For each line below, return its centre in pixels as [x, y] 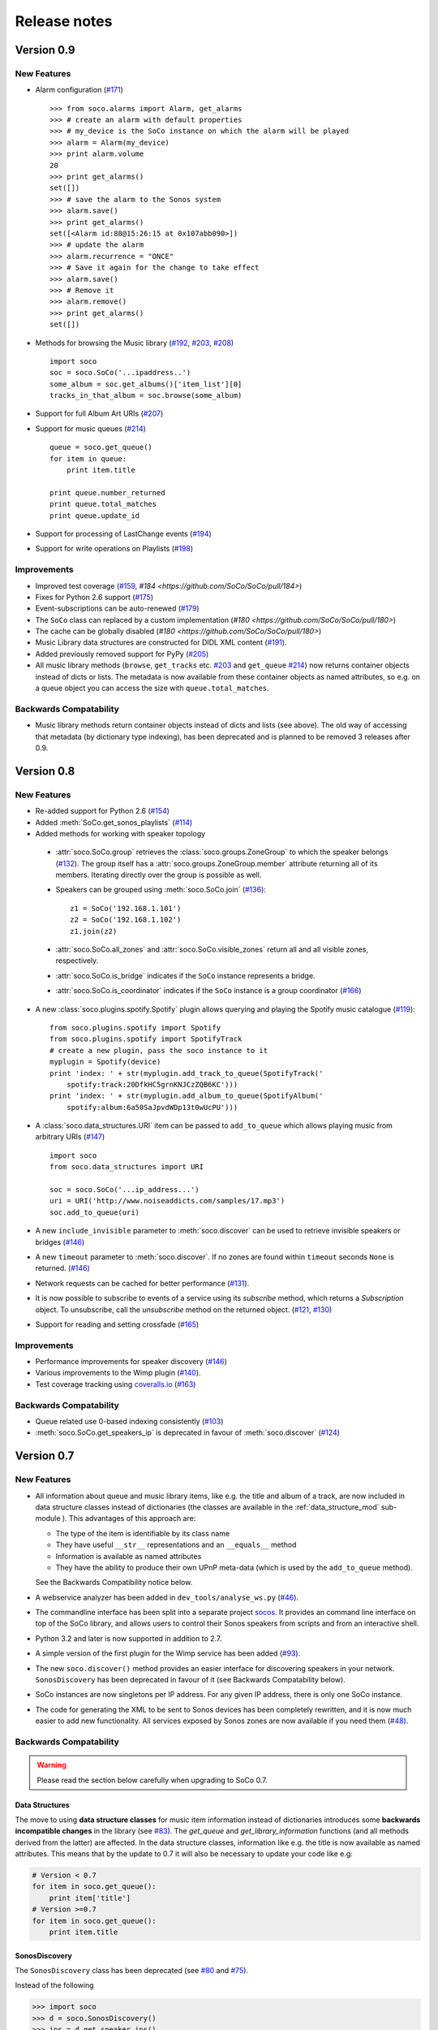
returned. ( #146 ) [63, 1268]
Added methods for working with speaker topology [120, 833]
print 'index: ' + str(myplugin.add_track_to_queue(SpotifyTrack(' [187, 1073]
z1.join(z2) [94, 931]
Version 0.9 [45, 50]
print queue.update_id [95, 515]
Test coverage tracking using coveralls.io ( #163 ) [116, 1384]
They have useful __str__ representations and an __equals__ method [176, 1545]
